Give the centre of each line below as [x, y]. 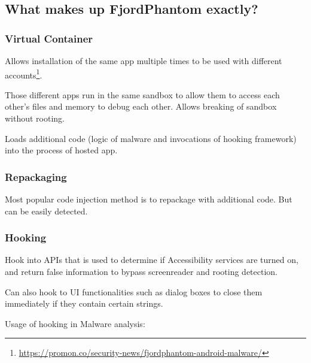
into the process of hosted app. [61, 150]
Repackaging [36, 176]
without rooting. [35, 118]
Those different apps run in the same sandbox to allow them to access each [142, 94]
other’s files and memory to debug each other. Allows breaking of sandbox [141, 106]
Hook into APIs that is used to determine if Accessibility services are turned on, [152, 260]
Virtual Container [49, 38]
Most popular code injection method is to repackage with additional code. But [149, 199]
